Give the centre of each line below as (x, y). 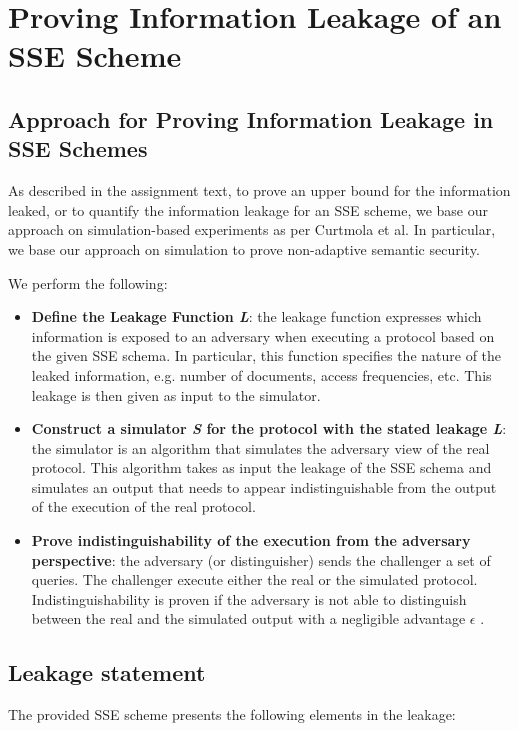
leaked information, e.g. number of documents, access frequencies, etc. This (261, 374)
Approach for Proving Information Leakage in (251, 118)
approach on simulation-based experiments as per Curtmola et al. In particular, (252, 229)
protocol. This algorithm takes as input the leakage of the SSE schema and (261, 467)
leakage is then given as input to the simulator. (176, 394)
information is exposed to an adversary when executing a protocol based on (263, 335)
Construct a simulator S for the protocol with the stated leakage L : (269, 428)
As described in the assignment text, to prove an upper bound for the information (259, 190)
